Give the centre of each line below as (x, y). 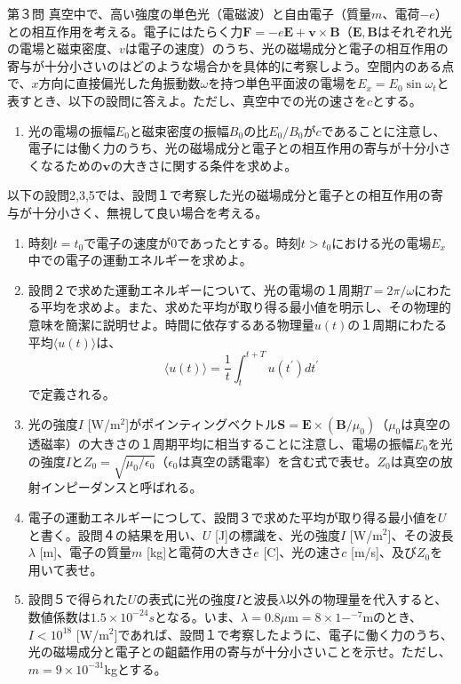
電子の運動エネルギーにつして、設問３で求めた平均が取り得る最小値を (233, 517)
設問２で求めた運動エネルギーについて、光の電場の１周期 (195, 289)
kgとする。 (135, 668)
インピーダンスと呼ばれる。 (121, 487)
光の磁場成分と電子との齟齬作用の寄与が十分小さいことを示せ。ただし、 (239, 652)
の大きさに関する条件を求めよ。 (204, 165)
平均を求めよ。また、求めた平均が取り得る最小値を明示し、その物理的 (246, 307)
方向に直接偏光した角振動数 (119, 83)
